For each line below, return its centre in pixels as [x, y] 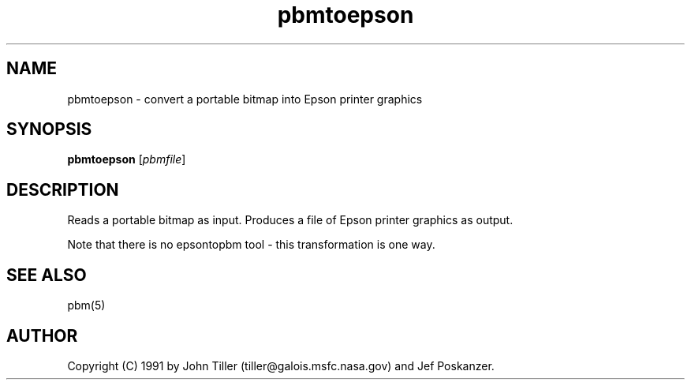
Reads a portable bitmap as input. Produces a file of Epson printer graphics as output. [290, 220]
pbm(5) [86, 305]
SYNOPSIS [49, 129]
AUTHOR [42, 335]
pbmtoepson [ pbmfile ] [127, 159]
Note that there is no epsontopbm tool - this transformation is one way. [251, 245]
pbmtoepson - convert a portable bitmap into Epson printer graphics [245, 99]
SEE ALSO [47, 275]
